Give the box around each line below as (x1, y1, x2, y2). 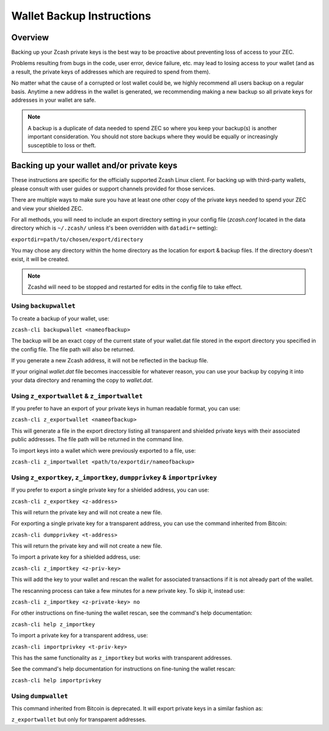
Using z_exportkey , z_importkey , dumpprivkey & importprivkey (11, 473, 218, 481)
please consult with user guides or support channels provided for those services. (11, 185, 216, 192)
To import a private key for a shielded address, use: (11, 553, 141, 560)
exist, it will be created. (11, 255, 69, 263)
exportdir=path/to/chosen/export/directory (11, 236, 143, 243)
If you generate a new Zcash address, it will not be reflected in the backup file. (11, 357, 208, 364)
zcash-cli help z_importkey (11, 621, 96, 627)
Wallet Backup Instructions (11, 9, 152, 23)
